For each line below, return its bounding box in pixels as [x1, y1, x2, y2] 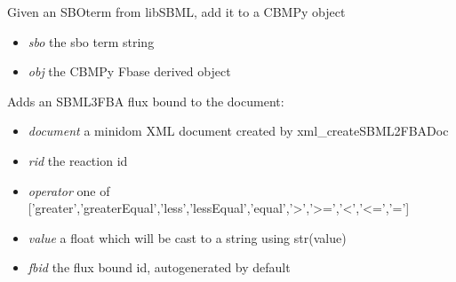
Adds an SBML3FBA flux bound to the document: [7, 91, 284, 110]
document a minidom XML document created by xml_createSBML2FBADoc [28, 121, 449, 140]
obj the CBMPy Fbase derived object [28, 62, 231, 81]
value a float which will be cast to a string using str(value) [28, 228, 347, 247]
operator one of [28, 181, 110, 200]
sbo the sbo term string [28, 32, 155, 51]
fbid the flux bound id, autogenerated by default [28, 258, 291, 277]
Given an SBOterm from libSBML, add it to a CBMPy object [7, 3, 346, 20]
